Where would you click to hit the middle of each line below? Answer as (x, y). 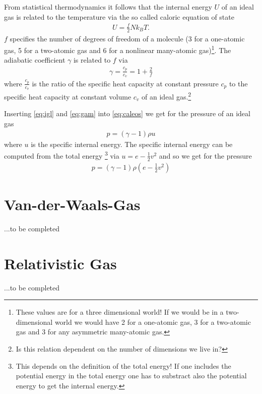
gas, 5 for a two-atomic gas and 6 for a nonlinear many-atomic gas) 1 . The (118, 49)
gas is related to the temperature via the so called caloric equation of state (119, 16)
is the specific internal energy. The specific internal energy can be (132, 144)
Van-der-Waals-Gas (72, 204)
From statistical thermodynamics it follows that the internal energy (108, 7)
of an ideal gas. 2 (167, 96)
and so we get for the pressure (205, 155)
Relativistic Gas (60, 263)
